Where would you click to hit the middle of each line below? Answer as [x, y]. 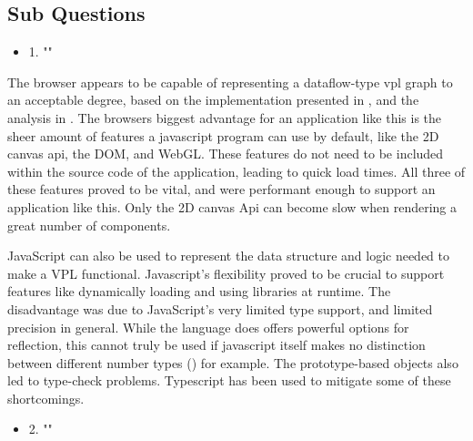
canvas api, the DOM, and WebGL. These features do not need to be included [226, 154]
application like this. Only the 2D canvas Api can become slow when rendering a [232, 206]
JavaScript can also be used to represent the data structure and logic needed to [229, 256]
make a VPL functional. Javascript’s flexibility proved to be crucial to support [226, 273]
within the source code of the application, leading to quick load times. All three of [236, 171]
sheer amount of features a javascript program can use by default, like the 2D [223, 135]
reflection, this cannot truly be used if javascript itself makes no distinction [216, 345]
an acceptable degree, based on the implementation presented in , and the [213, 100]
